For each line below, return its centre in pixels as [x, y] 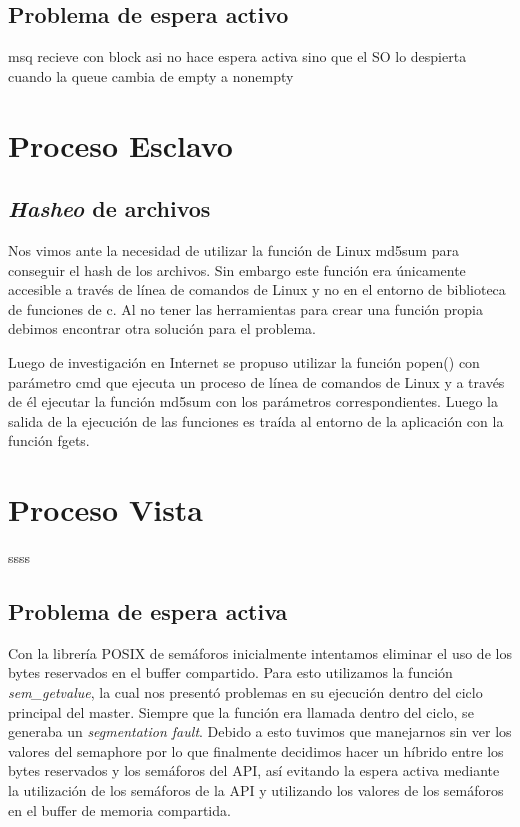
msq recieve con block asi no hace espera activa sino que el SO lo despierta [237, 56]
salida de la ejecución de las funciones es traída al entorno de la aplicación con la [256, 420]
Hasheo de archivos [109, 208]
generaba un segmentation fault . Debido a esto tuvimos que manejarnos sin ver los [260, 731]
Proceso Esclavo [120, 144]
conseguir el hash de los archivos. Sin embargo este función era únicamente [237, 269]
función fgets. [49, 440]
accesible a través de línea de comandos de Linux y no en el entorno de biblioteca [257, 289]
